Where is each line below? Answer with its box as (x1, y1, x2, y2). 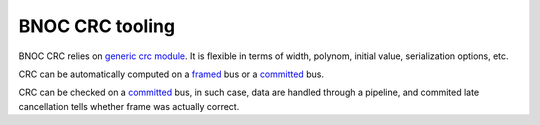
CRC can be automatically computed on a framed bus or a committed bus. (18, 68, 325, 80)
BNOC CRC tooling (18, 15, 175, 37)
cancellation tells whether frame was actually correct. (18, 100, 240, 112)
